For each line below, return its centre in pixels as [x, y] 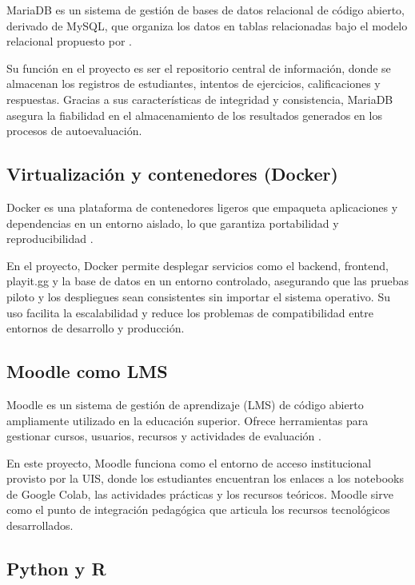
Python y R [56, 569]
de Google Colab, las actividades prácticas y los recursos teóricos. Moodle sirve [200, 493]
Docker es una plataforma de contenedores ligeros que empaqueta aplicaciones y [202, 207]
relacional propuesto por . [69, 41]
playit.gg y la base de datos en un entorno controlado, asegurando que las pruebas [208, 281]
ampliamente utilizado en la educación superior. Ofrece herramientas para [188, 420]
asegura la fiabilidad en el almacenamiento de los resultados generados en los [194, 115]
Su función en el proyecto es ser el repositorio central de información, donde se [199, 68]
